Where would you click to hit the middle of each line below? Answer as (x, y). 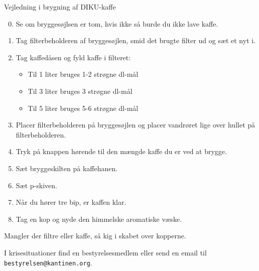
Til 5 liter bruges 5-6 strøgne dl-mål (83, 108)
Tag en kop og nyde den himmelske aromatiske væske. (99, 219)
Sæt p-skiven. (36, 185)
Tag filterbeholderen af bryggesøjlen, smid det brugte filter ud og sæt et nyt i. (136, 40)
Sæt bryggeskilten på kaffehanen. (67, 168)
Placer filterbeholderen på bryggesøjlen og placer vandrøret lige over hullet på (136, 125)
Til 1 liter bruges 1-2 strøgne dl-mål (83, 74)
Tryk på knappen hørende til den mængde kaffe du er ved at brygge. (121, 151)
